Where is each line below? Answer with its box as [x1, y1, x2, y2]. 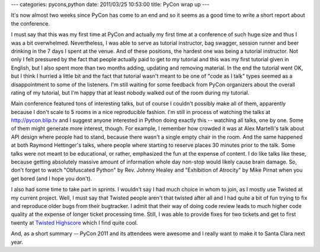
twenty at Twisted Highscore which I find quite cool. [11, 219, 138, 226]
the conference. [11, 20, 50, 27]
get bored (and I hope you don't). [11, 175, 92, 182]
